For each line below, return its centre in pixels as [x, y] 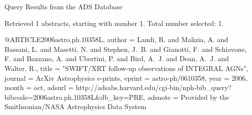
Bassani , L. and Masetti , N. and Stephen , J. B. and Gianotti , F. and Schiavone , [126, 49]
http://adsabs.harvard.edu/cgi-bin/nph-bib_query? [154, 87]
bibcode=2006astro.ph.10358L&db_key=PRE [74, 97]
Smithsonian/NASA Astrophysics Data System [75, 106]
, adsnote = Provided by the [186, 97]
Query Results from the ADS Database [64, 6]
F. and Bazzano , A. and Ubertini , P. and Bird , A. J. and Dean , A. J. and [117, 58]
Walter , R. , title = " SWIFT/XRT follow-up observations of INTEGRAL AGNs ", [126, 68]
